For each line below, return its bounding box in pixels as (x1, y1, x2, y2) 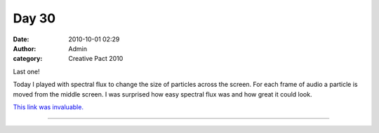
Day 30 (13, 10, 56, 26)
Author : (13, 44, 36, 52)
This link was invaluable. (13, 102, 84, 111)
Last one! (13, 67, 40, 76)
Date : (13, 35, 29, 43)
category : (13, 55, 43, 63)
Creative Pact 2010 (68, 55, 124, 63)
